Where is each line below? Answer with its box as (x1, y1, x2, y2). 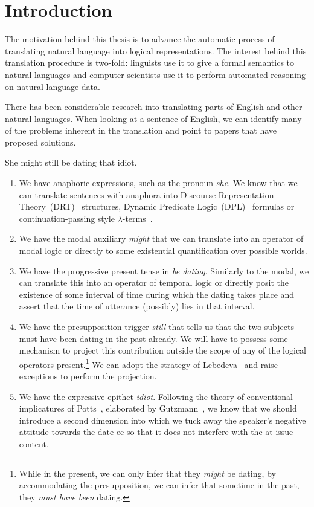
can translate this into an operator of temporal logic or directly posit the (19, 276, 289, 289)
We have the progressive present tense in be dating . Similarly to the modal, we (19, 264, 309, 277)
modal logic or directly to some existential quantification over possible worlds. (19, 244, 307, 257)
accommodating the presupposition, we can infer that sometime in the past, (19, 479, 300, 491)
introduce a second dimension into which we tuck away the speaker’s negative (19, 413, 306, 426)
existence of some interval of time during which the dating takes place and (19, 288, 295, 300)
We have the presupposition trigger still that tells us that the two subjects (19, 320, 294, 332)
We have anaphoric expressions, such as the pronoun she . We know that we (19, 176, 298, 189)
